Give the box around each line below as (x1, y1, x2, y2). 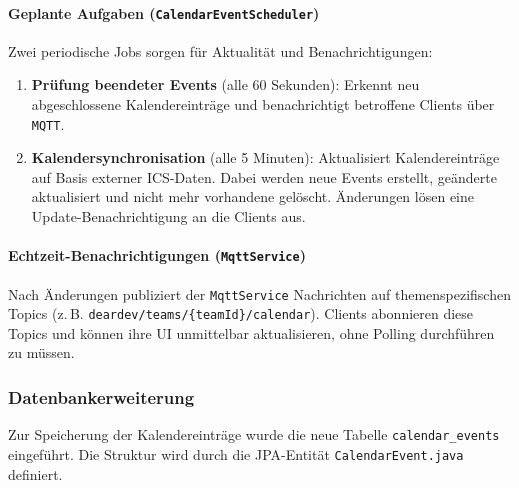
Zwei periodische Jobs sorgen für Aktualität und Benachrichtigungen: (8, 40, 433, 61)
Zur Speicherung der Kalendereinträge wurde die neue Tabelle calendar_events (8, 424, 500, 445)
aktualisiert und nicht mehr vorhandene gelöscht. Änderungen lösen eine (31, 186, 474, 207)
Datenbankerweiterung (8, 384, 195, 409)
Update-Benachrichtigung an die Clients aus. (31, 206, 306, 227)
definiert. (8, 463, 63, 484)
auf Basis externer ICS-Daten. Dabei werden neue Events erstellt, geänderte (31, 166, 497, 187)
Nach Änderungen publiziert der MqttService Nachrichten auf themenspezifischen (8, 283, 511, 304)
